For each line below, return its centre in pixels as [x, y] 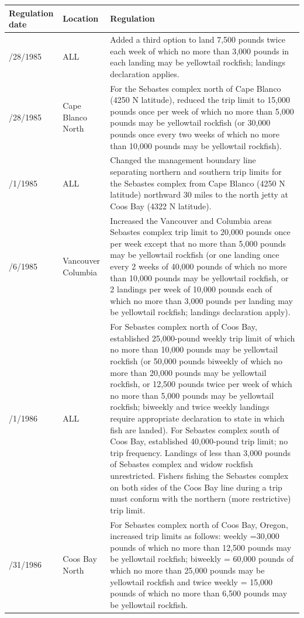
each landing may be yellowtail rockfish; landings [198, 62]
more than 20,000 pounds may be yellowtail [188, 372]
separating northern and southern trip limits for [196, 171]
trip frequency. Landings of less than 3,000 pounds [200, 452]
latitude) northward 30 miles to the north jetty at [199, 194]
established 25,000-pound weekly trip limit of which [203, 338]
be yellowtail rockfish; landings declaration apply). [200, 312]
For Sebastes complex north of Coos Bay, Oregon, [199, 524]
